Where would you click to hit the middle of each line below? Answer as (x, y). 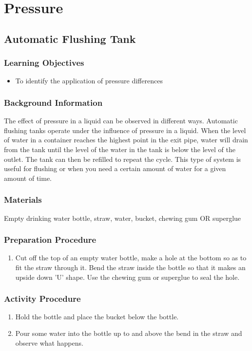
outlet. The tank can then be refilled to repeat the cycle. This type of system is (123, 159)
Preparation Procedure (50, 240)
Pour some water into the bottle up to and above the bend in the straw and (129, 333)
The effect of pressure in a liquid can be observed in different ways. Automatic (121, 121)
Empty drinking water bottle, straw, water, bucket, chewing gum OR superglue (123, 218)
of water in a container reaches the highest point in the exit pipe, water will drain (126, 140)
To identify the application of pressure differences (89, 81)
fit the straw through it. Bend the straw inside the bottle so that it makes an (130, 267)
